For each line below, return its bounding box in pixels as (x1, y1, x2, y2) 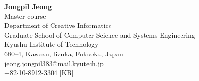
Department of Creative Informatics (4, 20, 111, 30)
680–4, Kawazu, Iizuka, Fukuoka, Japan (4, 48, 123, 58)
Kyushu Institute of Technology (4, 39, 99, 49)
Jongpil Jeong (4, 1, 52, 11)
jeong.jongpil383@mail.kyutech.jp (4, 58, 104, 68)
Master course (4, 11, 46, 21)
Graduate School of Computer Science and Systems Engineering (4, 29, 195, 40)
